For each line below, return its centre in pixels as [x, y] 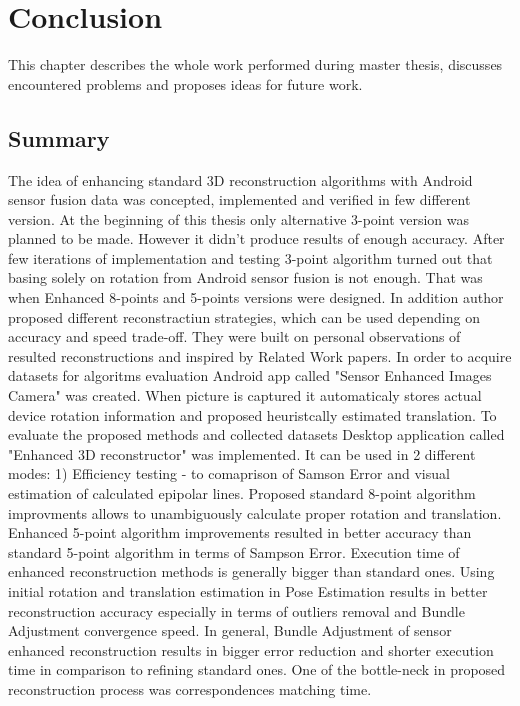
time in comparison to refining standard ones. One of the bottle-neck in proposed [257, 669]
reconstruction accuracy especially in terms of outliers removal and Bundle [236, 610]
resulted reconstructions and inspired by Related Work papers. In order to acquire [260, 355]
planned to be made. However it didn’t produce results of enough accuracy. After [256, 238]
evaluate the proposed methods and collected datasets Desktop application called [256, 434]
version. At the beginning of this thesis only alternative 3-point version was [239, 218]
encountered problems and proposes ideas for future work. [185, 83]
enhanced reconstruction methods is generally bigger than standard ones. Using [251, 571]
